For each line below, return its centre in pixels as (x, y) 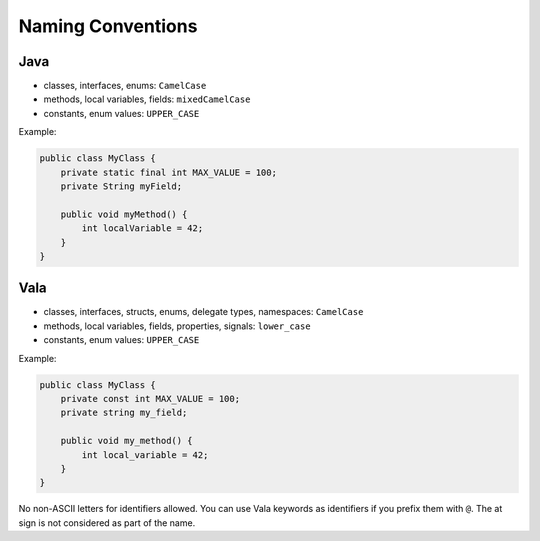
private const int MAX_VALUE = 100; (150, 398)
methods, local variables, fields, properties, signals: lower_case (177, 326)
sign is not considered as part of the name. (107, 522)
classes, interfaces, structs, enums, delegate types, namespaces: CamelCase (203, 312)
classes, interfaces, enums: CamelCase (125, 86)
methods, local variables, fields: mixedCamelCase (147, 99)
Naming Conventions (108, 26)
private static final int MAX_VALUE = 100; (168, 172)
